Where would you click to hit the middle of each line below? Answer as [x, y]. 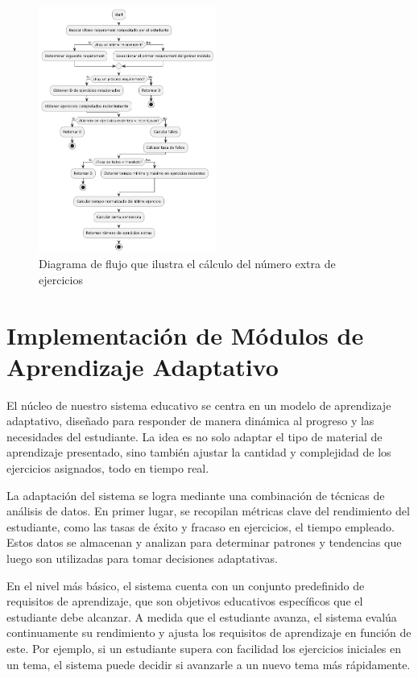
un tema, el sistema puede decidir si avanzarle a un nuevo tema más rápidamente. [209, 664]
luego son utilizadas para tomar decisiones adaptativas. [142, 558]
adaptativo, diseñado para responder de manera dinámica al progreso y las [190, 421]
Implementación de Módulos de [185, 335]
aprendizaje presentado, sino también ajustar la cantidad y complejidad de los [199, 452]
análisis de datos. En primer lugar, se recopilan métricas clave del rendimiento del [208, 511]
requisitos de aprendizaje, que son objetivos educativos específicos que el [185, 601]
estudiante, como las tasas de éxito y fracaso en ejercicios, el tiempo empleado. [201, 526]
